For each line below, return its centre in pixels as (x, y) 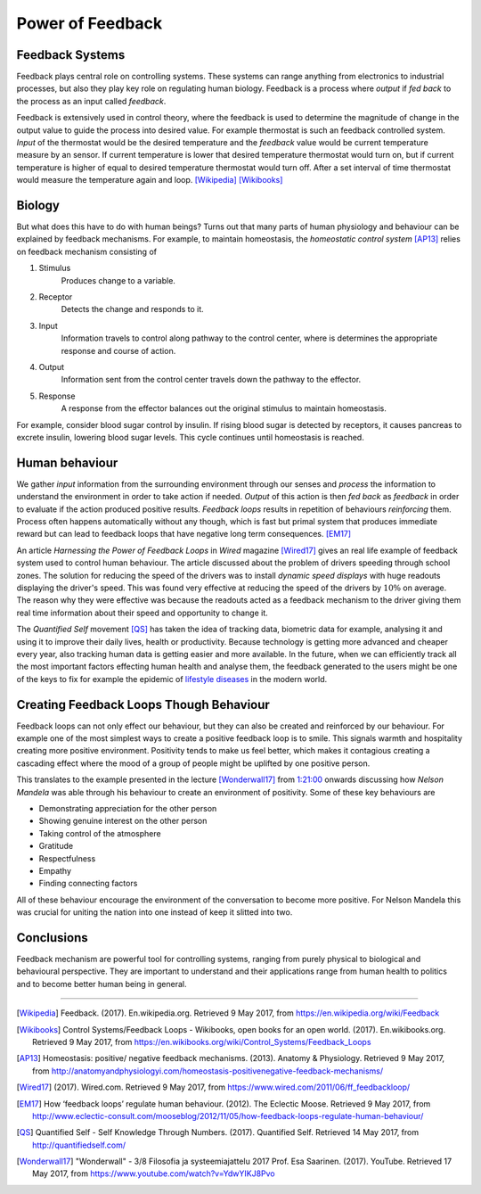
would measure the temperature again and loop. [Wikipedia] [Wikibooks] (150, 180)
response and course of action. (118, 350)
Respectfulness (67, 858)
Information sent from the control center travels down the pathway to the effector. (211, 380)
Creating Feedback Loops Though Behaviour (143, 704)
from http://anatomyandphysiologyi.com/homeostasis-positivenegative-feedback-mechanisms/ (208, 1071)
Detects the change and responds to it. (132, 309)
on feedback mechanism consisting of (87, 251)
